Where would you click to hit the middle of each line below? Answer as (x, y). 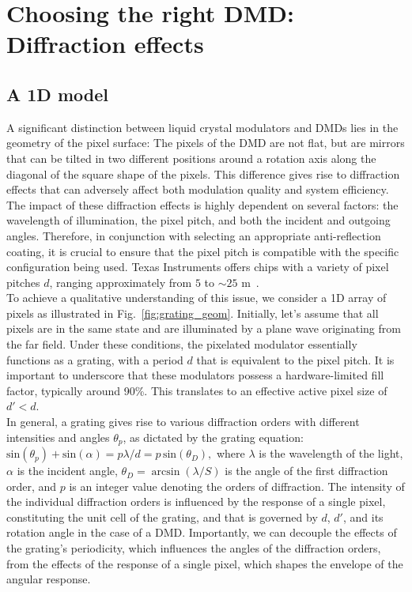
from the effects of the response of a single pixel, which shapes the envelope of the (205, 563)
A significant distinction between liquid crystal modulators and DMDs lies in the (202, 127)
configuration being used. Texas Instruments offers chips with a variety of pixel (198, 267)
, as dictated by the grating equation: (213, 437)
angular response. (49, 579)
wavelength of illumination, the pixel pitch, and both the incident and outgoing (198, 220)
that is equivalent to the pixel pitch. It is (295, 359)
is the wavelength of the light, (331, 453)
